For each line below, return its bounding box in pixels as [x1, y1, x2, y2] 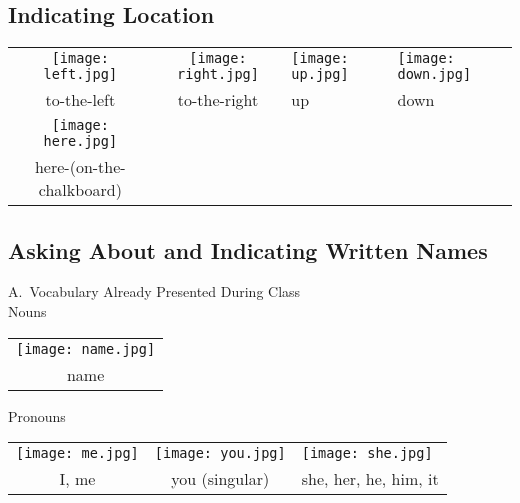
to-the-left [45, 88, 116, 112]
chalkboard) [38, 178, 122, 202]
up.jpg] [291, 66, 349, 83]
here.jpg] [43, 133, 118, 150]
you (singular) [171, 467, 270, 491]
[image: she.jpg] [301, 445, 433, 462]
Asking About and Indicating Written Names [8, 234, 488, 265]
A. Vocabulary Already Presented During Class [8, 281, 301, 302]
